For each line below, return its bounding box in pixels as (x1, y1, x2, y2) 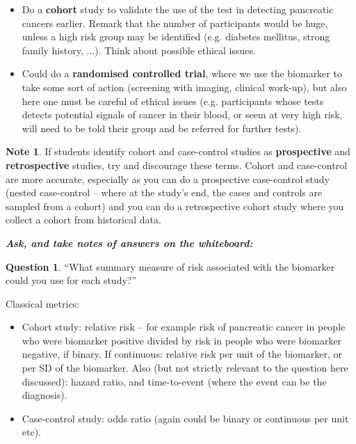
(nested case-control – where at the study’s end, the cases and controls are (6, 185, 323, 200)
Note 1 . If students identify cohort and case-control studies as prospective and (6, 144, 350, 159)
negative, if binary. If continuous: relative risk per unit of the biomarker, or (22, 347, 342, 361)
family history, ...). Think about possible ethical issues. (22, 42, 256, 57)
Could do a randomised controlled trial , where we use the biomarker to (22, 66, 342, 81)
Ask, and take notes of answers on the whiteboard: (6, 235, 253, 250)
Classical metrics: (6, 296, 80, 310)
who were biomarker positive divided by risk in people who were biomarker (22, 333, 342, 347)
